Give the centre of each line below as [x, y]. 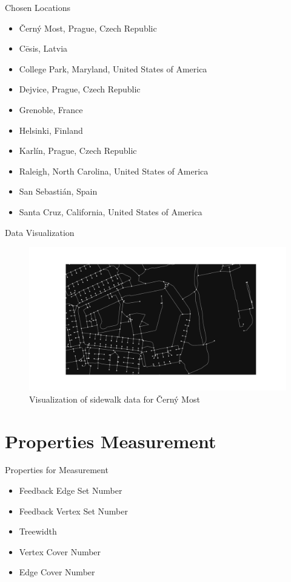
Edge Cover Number [57, 572]
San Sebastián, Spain [58, 191]
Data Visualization [40, 232]
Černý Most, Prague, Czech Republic [88, 28]
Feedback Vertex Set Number [73, 511]
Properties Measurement [111, 441]
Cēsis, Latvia [43, 48]
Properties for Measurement [57, 470]
